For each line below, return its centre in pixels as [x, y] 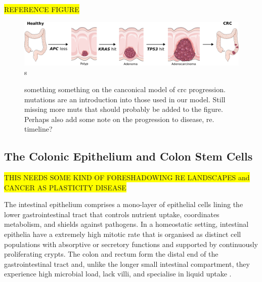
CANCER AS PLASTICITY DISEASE [65, 187]
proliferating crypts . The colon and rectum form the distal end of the [111, 254]
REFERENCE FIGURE [42, 9]
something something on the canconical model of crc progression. [125, 89]
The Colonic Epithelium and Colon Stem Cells [128, 156]
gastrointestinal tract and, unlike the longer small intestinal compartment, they [127, 264]
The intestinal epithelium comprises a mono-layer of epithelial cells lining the [124, 204]
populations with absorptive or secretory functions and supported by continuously [131, 244]
